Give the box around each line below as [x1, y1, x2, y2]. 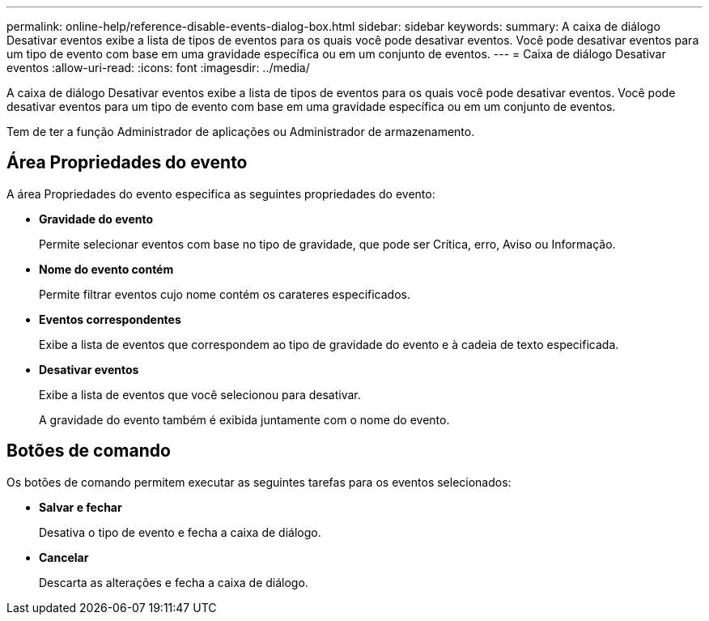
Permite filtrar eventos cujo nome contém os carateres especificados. [39, 287, 410, 301]
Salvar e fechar [39, 500, 122, 514]
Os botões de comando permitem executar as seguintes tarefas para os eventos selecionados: [6, 474, 512, 489]
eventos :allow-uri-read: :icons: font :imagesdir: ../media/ [6, 61, 310, 74]
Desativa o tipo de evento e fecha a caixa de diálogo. [39, 525, 321, 539]
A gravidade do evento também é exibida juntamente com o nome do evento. [39, 412, 450, 427]
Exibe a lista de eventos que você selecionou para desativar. [39, 387, 361, 402]
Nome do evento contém [39, 262, 174, 276]
